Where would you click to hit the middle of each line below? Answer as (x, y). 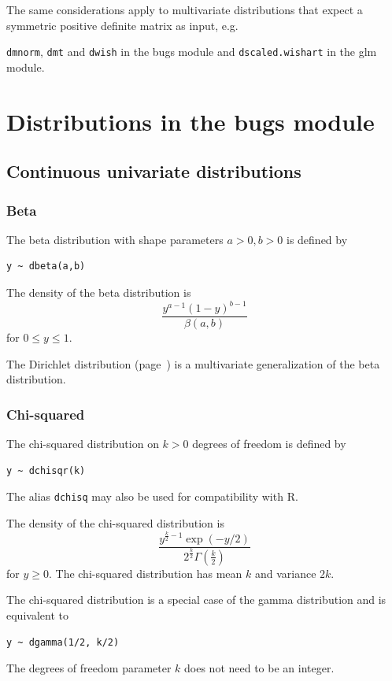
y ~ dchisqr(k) (46, 470)
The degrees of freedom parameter (89, 668)
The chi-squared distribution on (83, 444)
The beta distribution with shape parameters (115, 239)
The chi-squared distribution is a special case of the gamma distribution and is (196, 600)
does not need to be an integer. (259, 668)
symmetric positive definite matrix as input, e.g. (122, 25)
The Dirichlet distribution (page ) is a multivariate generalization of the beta (193, 363)
